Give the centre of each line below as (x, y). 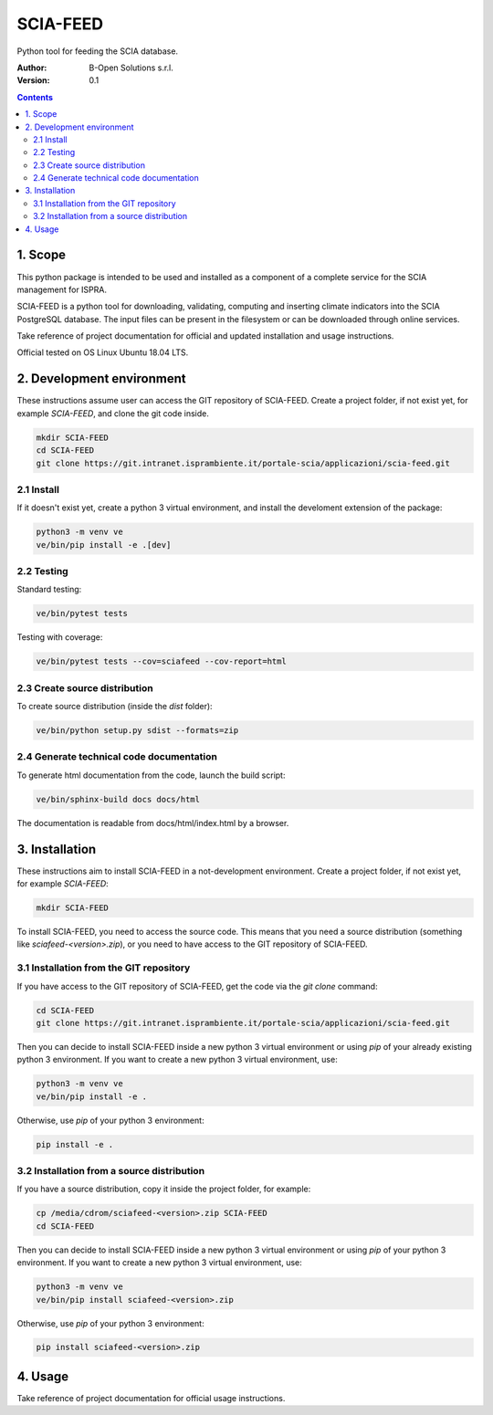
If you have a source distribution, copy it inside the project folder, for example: (164, 1189)
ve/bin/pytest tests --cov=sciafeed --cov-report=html (161, 661)
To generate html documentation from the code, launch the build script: (151, 775)
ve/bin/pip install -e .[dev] (104, 545)
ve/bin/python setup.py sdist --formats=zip (137, 731)
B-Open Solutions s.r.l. (131, 68)
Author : (32, 68)
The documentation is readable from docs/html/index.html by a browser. (153, 823)
